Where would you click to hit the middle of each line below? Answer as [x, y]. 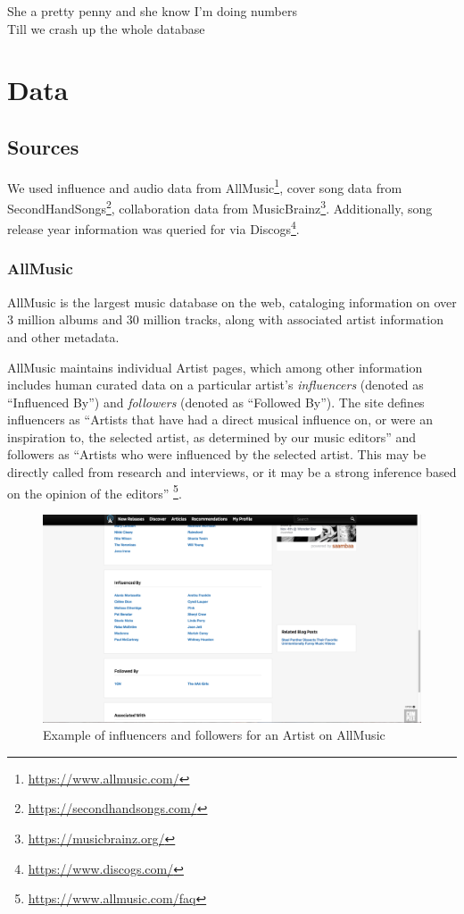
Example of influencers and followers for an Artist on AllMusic [214, 735]
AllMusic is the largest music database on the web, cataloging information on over [232, 302]
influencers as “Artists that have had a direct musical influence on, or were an [220, 419]
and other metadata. [63, 336]
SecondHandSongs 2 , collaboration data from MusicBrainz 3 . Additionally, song [220, 207]
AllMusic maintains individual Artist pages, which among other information [215, 367]
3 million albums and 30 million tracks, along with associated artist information [225, 319]
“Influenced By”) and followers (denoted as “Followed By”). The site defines [216, 402]
